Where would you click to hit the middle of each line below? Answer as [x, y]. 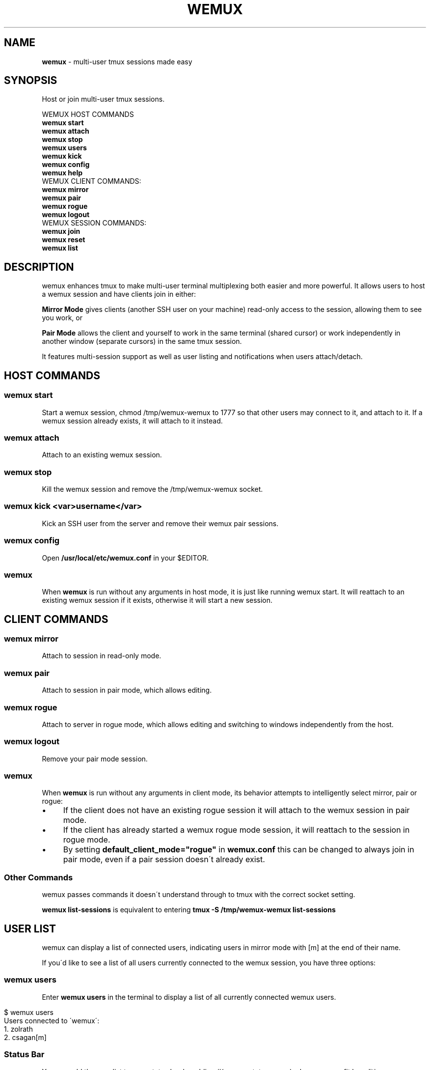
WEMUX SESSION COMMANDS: [94, 223]
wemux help [62, 173]
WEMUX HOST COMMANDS [88, 114]
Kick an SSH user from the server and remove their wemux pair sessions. [160, 523]
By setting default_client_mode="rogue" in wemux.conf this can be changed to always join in [239, 850]
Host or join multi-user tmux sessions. [103, 99]
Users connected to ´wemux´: [52, 1020]
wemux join [61, 231]
